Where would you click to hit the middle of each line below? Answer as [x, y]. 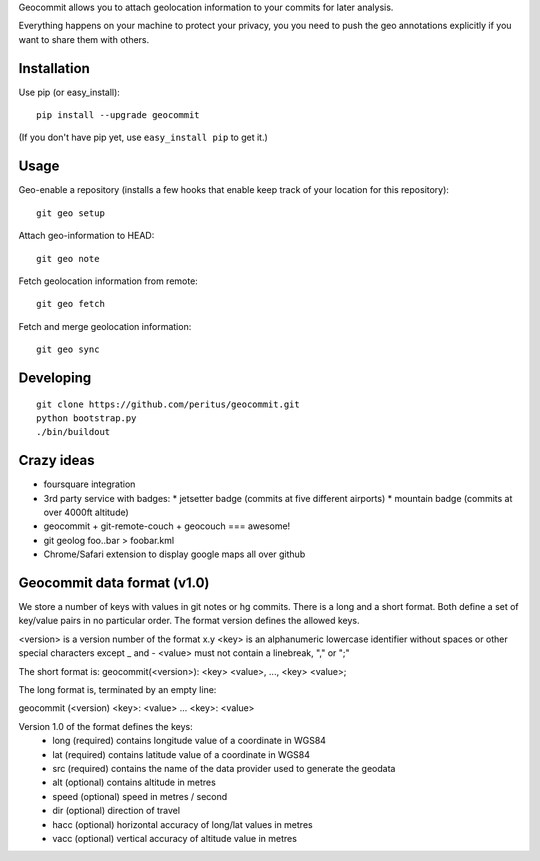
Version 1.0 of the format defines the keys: [106, 726]
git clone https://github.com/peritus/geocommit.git [168, 404]
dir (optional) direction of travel [116, 811]
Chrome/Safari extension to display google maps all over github [174, 554]
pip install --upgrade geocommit [118, 115]
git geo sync [68, 349]
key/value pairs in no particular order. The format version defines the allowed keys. [189, 621]
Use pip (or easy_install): [69, 92]
